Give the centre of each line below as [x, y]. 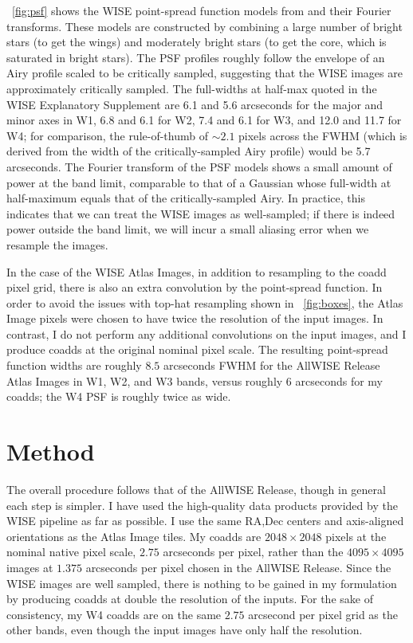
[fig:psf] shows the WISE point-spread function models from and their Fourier [202, 10]
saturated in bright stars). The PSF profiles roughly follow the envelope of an [196, 57]
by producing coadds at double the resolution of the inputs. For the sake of [190, 599]
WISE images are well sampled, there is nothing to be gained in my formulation [202, 583]
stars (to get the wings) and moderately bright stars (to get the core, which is [197, 42]
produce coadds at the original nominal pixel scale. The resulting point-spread [197, 349]
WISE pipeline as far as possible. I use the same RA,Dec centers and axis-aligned [205, 521]
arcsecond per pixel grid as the [323, 614]
